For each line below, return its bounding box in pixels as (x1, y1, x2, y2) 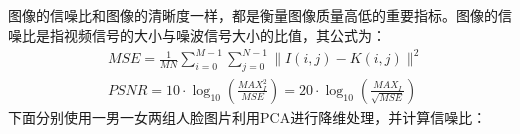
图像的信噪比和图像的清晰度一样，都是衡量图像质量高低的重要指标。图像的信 (8, 5, 512, 26)
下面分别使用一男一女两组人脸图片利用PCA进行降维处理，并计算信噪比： (8, 106, 487, 127)
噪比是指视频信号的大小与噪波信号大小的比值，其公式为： (8, 24, 386, 45)
